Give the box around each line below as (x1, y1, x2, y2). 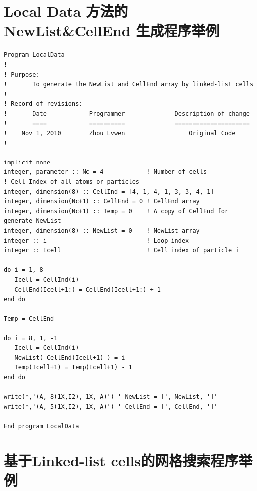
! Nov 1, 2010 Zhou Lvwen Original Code (4, 130, 236, 137)
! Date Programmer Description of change (4, 110, 250, 117)
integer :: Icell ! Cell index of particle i (4, 247, 239, 254)
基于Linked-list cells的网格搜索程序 (4, 450, 239, 470)
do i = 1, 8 (4, 266, 43, 274)
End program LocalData (4, 422, 79, 430)
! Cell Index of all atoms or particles (4, 178, 140, 186)
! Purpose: (4, 71, 40, 78)
